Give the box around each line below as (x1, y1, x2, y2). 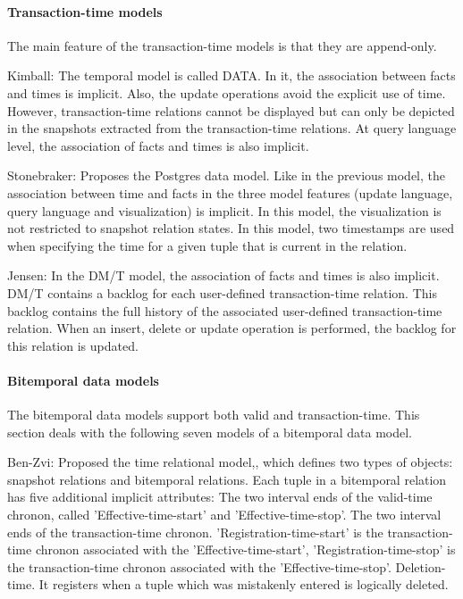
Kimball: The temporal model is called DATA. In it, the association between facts (7, 66, 456, 85)
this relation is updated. (7, 336, 139, 354)
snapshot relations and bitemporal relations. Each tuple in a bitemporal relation (7, 470, 447, 488)
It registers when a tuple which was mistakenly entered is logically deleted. (38, 575, 449, 594)
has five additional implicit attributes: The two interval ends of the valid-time (7, 487, 433, 506)
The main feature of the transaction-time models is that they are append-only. (7, 36, 437, 54)
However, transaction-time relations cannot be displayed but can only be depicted (7, 101, 455, 120)
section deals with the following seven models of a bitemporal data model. (7, 422, 412, 441)
